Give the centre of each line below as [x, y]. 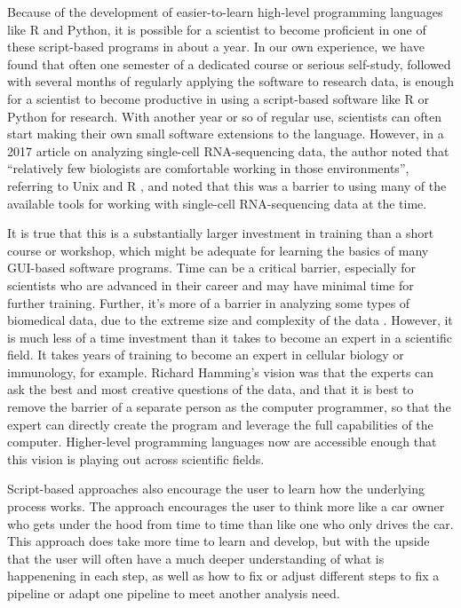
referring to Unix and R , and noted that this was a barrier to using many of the [227, 185]
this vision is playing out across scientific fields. [136, 458]
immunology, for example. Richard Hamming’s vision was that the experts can [221, 371]
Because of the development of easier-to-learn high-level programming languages [225, 12]
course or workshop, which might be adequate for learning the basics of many [218, 250]
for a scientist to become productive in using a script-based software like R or [218, 98]
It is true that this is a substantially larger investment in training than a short [221, 233]
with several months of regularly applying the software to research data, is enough [231, 81]
